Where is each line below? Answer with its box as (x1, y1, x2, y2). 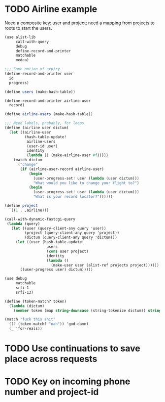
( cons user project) (46, 249, 89, 254)
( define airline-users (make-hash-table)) (4, 112, 93, 117)
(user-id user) (26, 143, 58, 149)
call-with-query (15, 39, 49, 44)
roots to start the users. (4, 25, 52, 31)
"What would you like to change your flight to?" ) (33, 180, 139, 185)
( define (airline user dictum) (4, 125, 69, 131)
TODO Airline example (4, 3, 98, 15)
